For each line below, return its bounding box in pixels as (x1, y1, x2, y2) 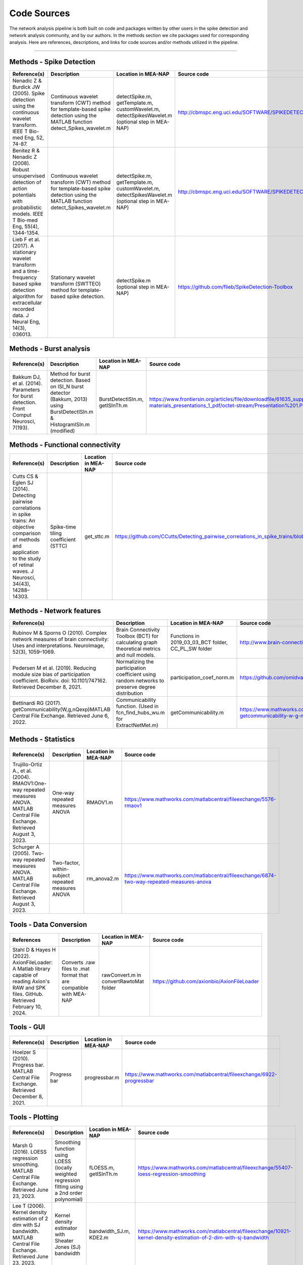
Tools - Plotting (9, 1113, 59, 1121)
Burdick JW (12, 83, 40, 91)
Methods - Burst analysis (9, 344, 90, 353)
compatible (61, 984, 88, 991)
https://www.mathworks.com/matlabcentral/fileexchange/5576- (124, 796, 276, 803)
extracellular (12, 299, 42, 306)
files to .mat (61, 965, 90, 972)
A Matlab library (12, 965, 50, 972)
